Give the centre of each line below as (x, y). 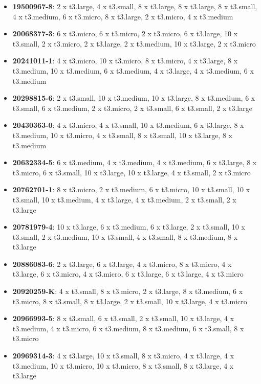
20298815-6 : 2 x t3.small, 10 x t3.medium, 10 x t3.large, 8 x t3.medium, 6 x (134, 98)
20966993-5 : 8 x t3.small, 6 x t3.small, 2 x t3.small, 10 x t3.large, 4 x (123, 318)
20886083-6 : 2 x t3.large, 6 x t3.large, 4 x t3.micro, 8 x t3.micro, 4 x (122, 264)
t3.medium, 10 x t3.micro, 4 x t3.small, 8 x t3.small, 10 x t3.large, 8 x (122, 135)
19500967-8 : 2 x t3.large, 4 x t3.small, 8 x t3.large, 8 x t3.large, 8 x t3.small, (135, 6)
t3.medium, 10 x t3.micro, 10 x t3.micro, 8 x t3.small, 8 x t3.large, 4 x (123, 365)
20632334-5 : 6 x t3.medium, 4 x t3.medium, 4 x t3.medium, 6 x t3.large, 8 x (135, 162)
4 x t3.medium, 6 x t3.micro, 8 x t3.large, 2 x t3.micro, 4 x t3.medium (123, 16)
